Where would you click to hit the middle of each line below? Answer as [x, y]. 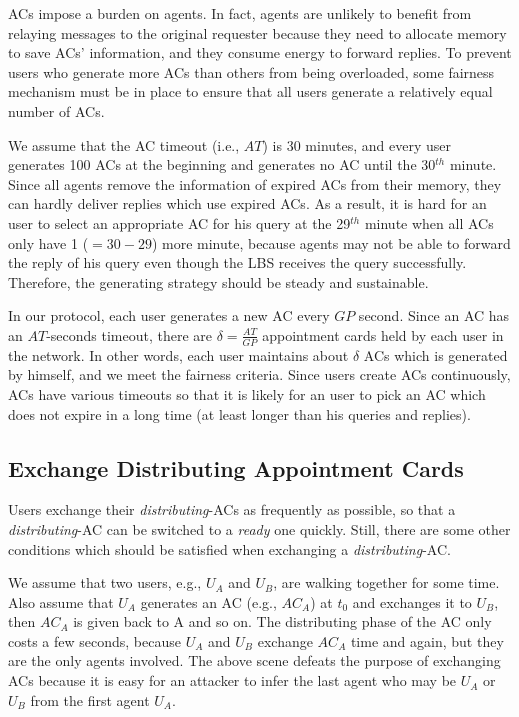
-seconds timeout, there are [129, 334]
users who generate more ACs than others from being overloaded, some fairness [251, 71]
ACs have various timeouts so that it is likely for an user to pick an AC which [247, 393]
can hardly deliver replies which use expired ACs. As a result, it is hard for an [247, 203]
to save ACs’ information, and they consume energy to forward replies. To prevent [260, 52]
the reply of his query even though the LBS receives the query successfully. [237, 262]
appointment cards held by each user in [383, 334]
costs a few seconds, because [94, 640]
